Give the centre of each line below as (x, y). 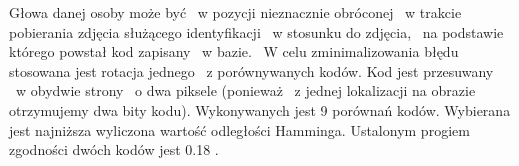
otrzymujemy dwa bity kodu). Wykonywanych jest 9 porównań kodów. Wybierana (260, 109)
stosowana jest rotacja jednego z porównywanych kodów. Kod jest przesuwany (251, 70)
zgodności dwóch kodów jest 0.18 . (114, 149)
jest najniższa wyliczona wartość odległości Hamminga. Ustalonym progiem (239, 129)
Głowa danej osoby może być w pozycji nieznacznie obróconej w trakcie (235, 12)
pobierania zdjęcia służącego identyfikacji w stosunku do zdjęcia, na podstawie (256, 31)
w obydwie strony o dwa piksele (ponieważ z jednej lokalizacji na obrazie (245, 90)
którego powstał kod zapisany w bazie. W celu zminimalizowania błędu (234, 51)
